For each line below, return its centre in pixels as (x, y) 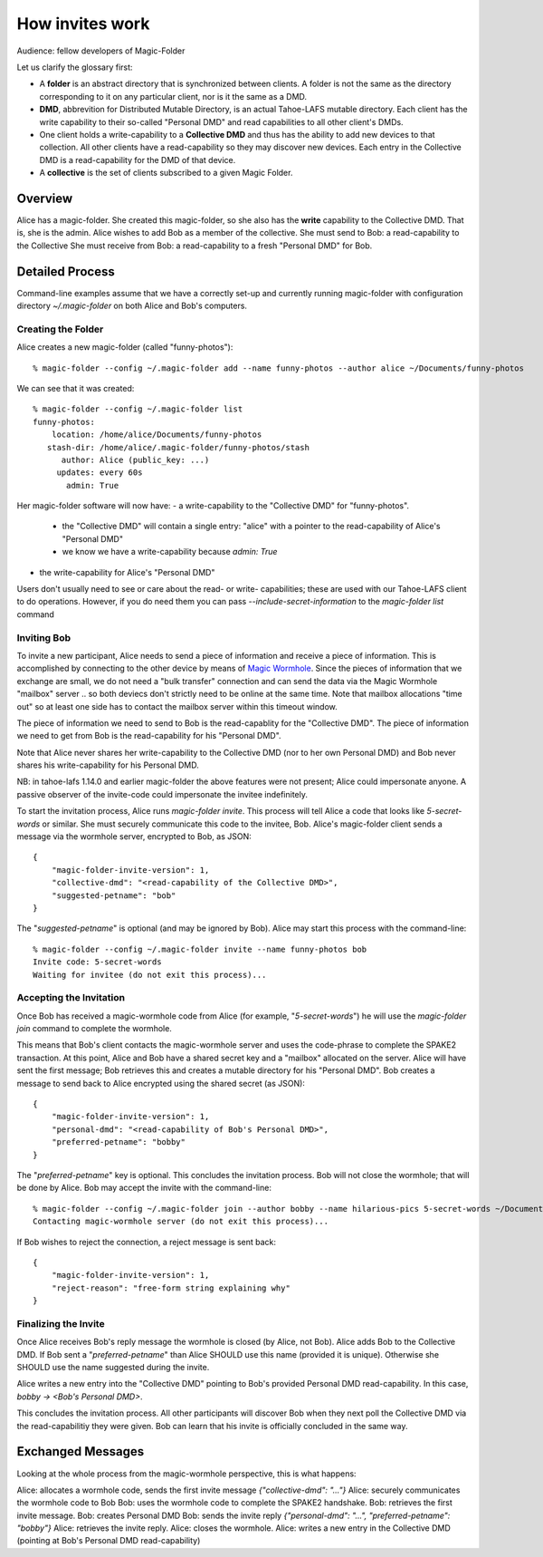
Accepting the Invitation (71, 998)
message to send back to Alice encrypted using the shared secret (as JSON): (161, 1083)
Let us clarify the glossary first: (75, 67)
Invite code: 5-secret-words (97, 962)
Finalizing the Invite (61, 1323)
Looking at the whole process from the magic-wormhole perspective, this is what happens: (186, 1474)
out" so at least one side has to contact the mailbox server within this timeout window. (177, 706)
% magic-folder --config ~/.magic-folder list (138, 409)
